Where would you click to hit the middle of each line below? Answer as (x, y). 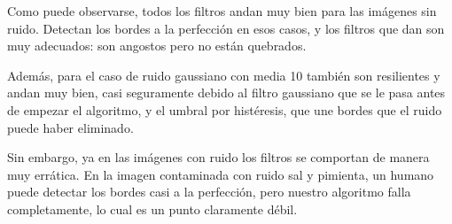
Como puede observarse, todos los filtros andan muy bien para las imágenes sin (222, 11)
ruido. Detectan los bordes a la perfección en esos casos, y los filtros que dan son (226, 28)
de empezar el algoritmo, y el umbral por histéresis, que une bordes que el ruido (225, 109)
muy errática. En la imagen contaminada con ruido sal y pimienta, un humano (221, 174)
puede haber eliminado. (70, 127)
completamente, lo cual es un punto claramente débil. (152, 209)
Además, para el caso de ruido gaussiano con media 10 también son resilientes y (224, 75)
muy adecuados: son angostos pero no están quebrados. (157, 46)
